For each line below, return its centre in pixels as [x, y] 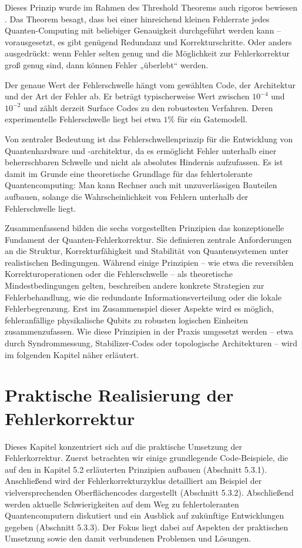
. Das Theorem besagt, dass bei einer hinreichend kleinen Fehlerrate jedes [137, 19]
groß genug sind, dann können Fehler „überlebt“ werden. [107, 64]
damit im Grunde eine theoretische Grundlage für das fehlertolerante [129, 173]
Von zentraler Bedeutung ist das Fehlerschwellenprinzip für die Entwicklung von [149, 138]
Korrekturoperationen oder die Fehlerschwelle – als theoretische [119, 274]
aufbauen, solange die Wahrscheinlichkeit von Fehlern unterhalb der [127, 196]
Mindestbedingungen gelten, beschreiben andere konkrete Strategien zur [135, 285]
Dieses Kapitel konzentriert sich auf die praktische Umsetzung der [123, 446]
